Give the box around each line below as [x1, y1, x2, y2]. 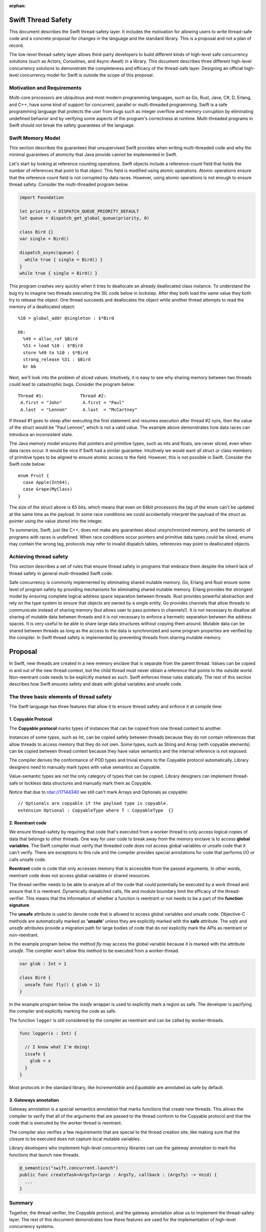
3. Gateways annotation [9, 1097, 59, 1103]
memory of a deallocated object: [9, 304, 75, 310]
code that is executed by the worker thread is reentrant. [9, 1120, 123, 1126]
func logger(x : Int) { [19, 1030, 77, 1036]
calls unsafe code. [9, 856, 46, 862]
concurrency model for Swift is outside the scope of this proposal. [20, 72, 154, 78]
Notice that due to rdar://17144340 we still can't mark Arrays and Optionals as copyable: [9, 789, 188, 795]
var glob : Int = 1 [19, 961, 66, 967]
